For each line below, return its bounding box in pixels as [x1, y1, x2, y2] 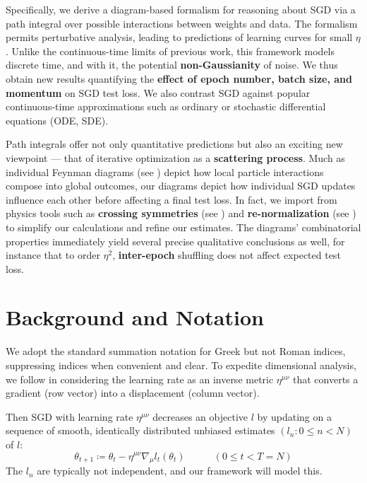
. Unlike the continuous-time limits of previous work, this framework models [6, 43, 335, 58]
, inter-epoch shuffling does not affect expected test [112, 248, 341, 262]
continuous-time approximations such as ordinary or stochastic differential [6, 99, 326, 114]
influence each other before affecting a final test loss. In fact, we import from [6, 192, 337, 206]
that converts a [293, 371, 359, 386]
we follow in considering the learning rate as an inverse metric [6, 371, 274, 386]
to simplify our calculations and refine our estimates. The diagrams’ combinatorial [6, 219, 361, 234]
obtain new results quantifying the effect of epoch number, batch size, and [6, 71, 353, 86]
